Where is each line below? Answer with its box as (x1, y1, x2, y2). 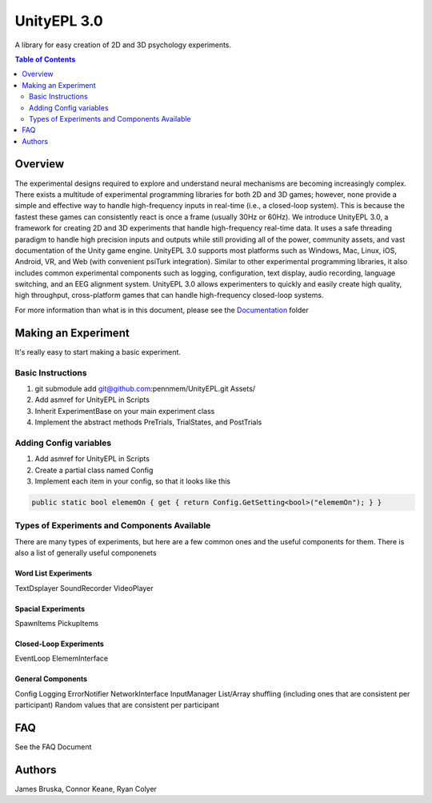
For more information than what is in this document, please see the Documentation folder (14, 305, 309, 315)
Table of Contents (14, 54, 76, 64)
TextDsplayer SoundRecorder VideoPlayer (14, 583, 154, 592)
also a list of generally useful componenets (14, 548, 157, 558)
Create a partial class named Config (34, 465, 154, 475)
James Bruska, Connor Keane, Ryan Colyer (14, 784, 158, 793)
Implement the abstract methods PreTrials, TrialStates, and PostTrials (34, 417, 262, 428)
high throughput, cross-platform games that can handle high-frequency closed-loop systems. (14, 291, 324, 300)
